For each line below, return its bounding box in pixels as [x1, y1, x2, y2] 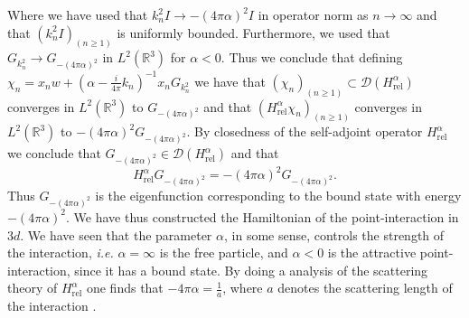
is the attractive [327, 243, 417, 262]
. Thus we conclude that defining [220, 48, 403, 67]
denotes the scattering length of [277, 278, 453, 297]
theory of [7, 278, 58, 297]
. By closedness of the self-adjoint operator [186, 122, 423, 141]
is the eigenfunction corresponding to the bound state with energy [95, 186, 462, 205]
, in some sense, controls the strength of [223, 225, 445, 244]
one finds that [86, 278, 164, 297]
